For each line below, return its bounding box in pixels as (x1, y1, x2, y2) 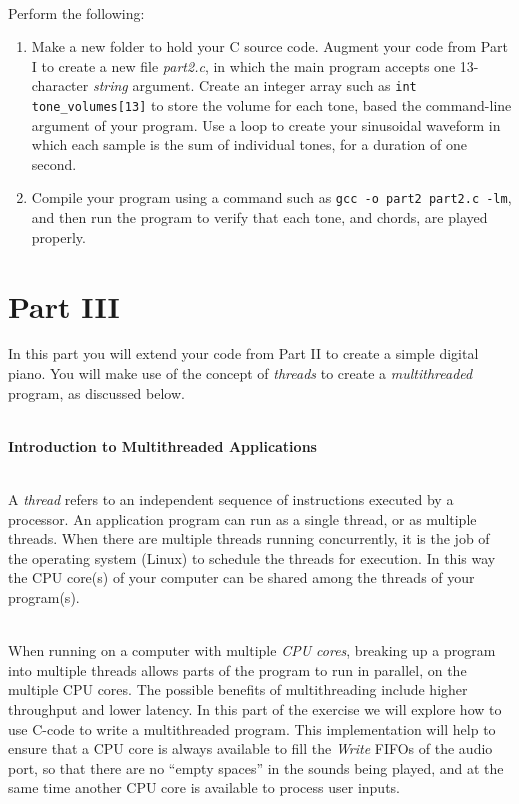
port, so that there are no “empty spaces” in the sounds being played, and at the (8, 757, 504, 778)
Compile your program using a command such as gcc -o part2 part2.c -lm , (31, 187, 512, 208)
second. (31, 153, 77, 174)
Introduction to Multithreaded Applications (8, 435, 317, 456)
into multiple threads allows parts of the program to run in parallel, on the (8, 659, 467, 680)
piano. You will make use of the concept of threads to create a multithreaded (8, 363, 473, 384)
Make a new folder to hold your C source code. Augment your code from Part (31, 36, 508, 57)
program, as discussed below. (8, 382, 185, 403)
